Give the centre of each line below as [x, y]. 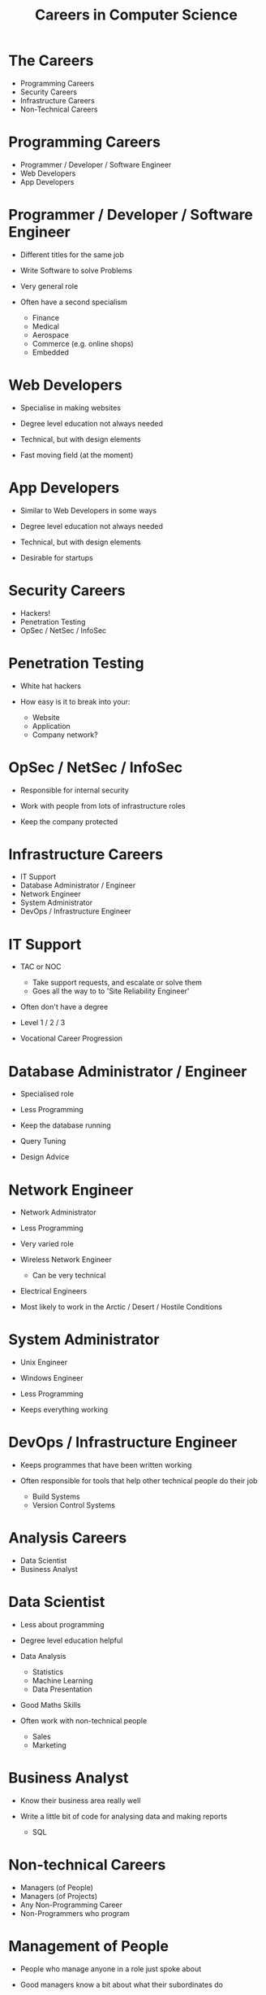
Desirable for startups [56, 557]
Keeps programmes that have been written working [106, 1465]
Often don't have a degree [64, 1007]
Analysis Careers [68, 1538]
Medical [45, 326]
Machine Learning [62, 1681]
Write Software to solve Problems [76, 270]
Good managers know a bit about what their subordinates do [121, 1984]
